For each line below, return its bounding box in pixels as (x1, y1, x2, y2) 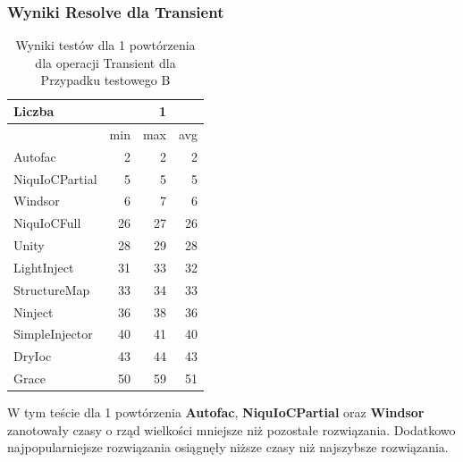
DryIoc (13, 347, 52, 365)
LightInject (13, 257, 74, 276)
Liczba (13, 102, 55, 120)
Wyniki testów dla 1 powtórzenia (15, 36, 196, 55)
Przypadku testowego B (40, 71, 171, 89)
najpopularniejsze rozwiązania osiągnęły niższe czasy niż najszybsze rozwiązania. (7, 438, 449, 457)
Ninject (13, 302, 54, 321)
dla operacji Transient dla (35, 53, 176, 71)
